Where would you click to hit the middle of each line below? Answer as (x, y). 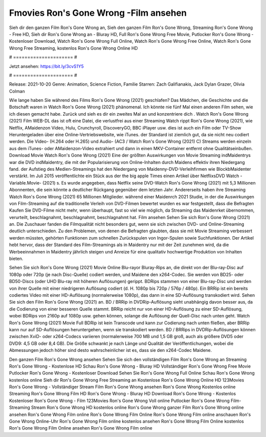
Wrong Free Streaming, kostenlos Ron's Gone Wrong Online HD (73, 48)
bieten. (16, 259)
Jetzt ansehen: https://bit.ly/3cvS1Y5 (46, 66)
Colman (17, 91)
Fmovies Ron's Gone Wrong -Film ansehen (98, 13)
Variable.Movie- (25, 183)
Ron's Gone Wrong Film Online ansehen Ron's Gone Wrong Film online (81, 428)
